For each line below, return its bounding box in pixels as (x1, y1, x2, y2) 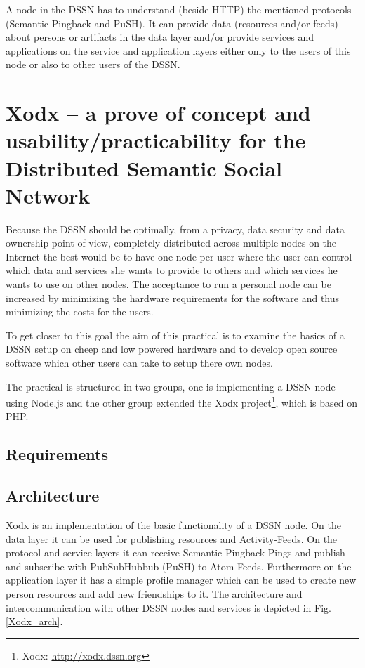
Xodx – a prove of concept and (6, 98, 311, 127)
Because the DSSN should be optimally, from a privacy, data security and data (6, 221, 345, 236)
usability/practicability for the (6, 126, 306, 155)
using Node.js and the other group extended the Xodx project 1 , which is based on (6, 393, 357, 410)
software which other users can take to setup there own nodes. (6, 355, 273, 369)
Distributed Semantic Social (6, 153, 283, 182)
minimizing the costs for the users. (6, 304, 154, 319)
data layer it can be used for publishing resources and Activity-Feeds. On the (6, 531, 338, 546)
